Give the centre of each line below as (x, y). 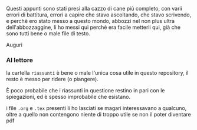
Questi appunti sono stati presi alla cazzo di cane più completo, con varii (94, 9)
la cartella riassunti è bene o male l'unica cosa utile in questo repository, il (97, 73)
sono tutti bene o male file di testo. (48, 34)
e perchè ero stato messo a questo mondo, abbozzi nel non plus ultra (91, 21)
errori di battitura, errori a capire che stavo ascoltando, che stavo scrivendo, (99, 15)
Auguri (14, 45)
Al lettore (20, 60)
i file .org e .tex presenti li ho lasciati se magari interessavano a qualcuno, (96, 108)
